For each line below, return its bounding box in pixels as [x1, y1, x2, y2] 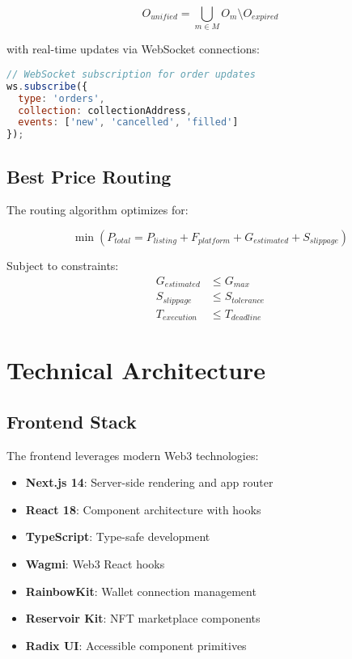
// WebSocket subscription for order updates [6, 68, 256, 80]
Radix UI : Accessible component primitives [25, 636, 247, 653]
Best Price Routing [6, 163, 172, 188]
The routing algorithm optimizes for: [6, 201, 189, 218]
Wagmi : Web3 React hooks [25, 555, 165, 572]
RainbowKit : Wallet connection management [25, 582, 257, 599]
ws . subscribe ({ [6, 80, 88, 92]
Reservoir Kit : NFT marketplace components [25, 610, 261, 627]
